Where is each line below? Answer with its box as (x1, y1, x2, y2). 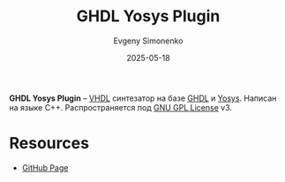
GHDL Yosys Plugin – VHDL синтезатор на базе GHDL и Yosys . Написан (9, 93, 277, 103)
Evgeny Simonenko (113, 35, 184, 46)
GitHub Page (21, 162, 69, 173)
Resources (9, 133, 90, 154)
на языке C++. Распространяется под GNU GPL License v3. (9, 102, 232, 112)
